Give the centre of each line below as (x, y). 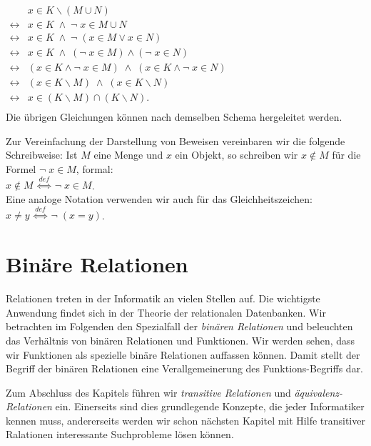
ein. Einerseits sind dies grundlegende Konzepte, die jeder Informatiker (210, 406)
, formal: (95, 169)
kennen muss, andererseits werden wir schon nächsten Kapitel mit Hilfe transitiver (185, 420)
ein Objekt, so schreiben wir (237, 155)
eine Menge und (128, 155)
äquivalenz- (319, 392)
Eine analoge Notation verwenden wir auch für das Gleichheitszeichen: (159, 199)
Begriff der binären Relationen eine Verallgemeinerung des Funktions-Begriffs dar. (185, 368)
